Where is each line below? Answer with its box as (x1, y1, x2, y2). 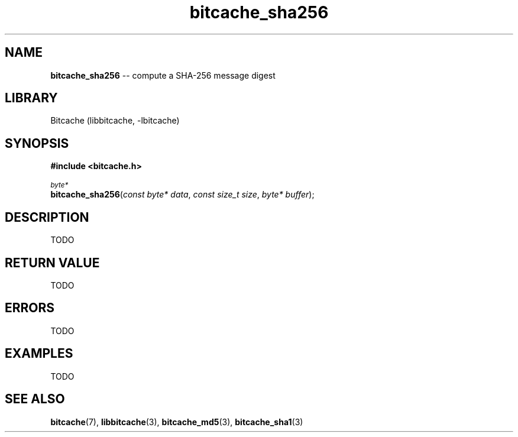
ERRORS (5, 300, 55, 316)
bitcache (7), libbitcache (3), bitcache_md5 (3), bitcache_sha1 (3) (50, 416, 303, 427)
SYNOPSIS (5, 135, 69, 151)
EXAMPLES (5, 346, 73, 361)
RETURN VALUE (5, 255, 100, 270)
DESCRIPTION (5, 209, 89, 225)
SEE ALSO (5, 391, 65, 407)
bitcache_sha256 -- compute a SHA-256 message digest (50, 70, 276, 80)
